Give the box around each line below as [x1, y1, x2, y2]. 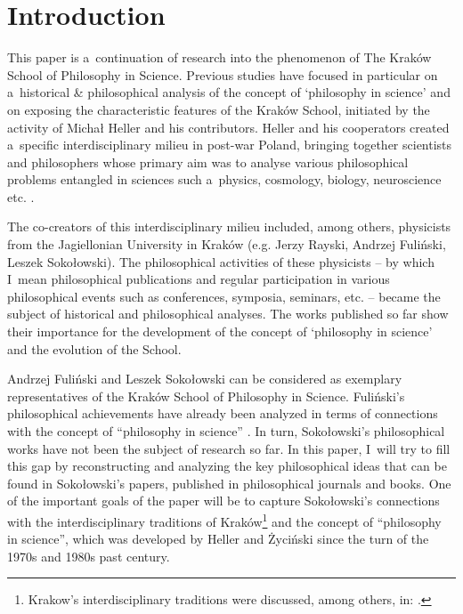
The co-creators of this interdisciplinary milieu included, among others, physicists [7, 217, 451, 236]
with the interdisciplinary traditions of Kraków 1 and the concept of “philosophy [7, 509, 442, 530]
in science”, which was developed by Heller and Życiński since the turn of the [7, 529, 429, 548]
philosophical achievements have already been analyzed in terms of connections [7, 404, 438, 423]
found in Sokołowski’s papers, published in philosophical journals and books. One [7, 473, 451, 492]
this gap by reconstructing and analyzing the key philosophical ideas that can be [7, 456, 447, 475]
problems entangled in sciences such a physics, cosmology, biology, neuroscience [7, 170, 442, 189]
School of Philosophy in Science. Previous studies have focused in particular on [7, 65, 438, 84]
